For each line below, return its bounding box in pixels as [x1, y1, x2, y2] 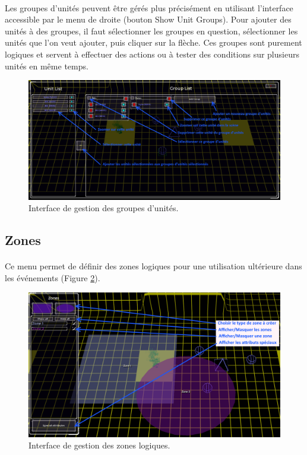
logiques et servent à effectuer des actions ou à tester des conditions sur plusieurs [5, 47, 299, 60]
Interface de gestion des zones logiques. [29, 439, 170, 451]
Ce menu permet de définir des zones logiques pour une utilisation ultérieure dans [5, 260, 302, 272]
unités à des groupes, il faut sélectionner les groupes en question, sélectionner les [5, 24, 298, 37]
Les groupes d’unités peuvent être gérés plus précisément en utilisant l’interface [5, 1, 293, 14]
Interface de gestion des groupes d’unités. [29, 202, 179, 214]
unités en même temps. [5, 59, 88, 72]
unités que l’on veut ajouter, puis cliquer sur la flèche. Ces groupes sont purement [5, 36, 302, 49]
